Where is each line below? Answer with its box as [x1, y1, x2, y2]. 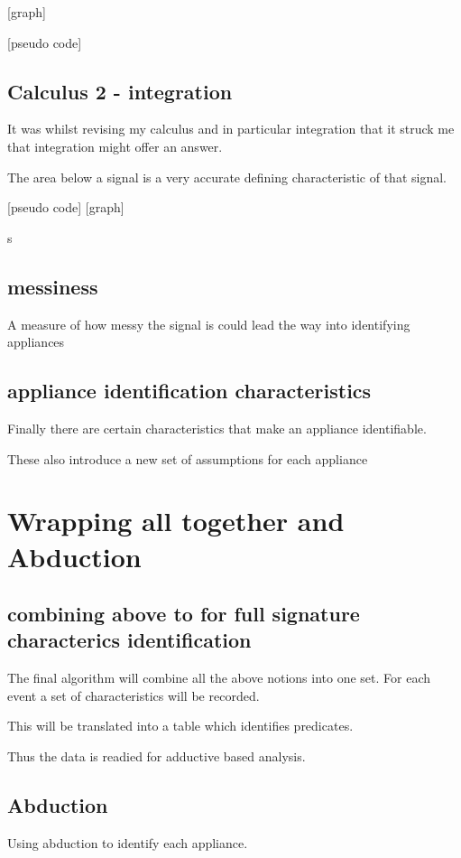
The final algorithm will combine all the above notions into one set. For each [7, 668, 431, 687]
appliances [7, 332, 65, 351]
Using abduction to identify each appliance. [7, 833, 248, 852]
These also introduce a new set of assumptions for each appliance [7, 449, 368, 468]
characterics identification [7, 626, 252, 654]
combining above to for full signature [7, 600, 360, 628]
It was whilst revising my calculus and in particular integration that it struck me [7, 119, 455, 138]
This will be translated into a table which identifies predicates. [7, 716, 354, 735]
